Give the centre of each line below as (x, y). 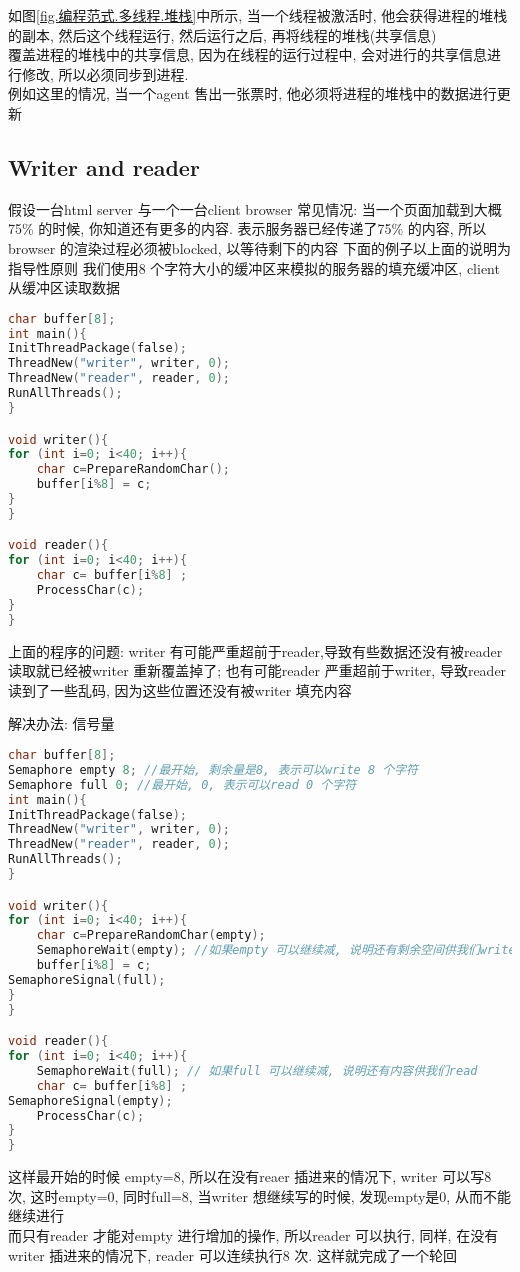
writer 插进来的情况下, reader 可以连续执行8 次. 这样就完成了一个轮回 (232, 1254)
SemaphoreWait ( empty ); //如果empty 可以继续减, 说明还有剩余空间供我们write (276, 950)
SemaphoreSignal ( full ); (87, 979)
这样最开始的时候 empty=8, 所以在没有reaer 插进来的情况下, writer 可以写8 (250, 1176)
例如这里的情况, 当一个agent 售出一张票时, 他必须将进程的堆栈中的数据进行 (252, 93)
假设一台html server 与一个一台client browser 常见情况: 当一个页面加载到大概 (255, 208)
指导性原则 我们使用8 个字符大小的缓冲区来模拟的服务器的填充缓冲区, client (254, 267)
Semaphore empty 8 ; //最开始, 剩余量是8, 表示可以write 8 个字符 (213, 769)
